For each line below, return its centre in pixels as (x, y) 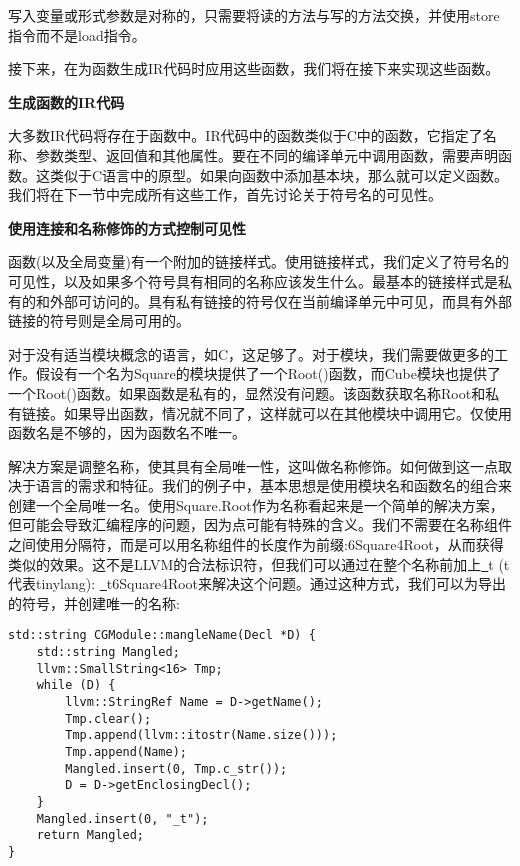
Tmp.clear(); (108, 718)
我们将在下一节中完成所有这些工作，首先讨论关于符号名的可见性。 (225, 194)
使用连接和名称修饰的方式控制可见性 (127, 227)
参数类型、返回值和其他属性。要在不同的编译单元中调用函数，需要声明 (266, 154)
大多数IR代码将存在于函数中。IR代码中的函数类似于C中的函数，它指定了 (245, 135)
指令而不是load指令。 (77, 34)
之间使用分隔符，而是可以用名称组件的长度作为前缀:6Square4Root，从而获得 (256, 544)
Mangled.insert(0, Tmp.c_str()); (176, 768)
